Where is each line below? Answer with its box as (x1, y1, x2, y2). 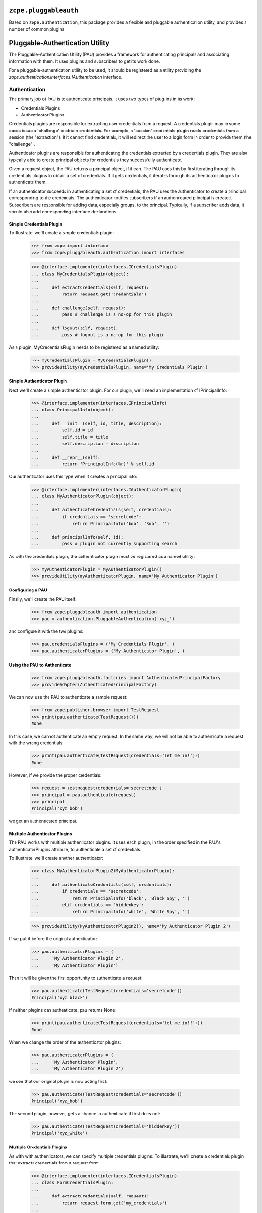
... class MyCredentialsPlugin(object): (31, 271, 129, 277)
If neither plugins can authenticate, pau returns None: (9, 1007, 116, 1013)
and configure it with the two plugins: (9, 628, 83, 634)
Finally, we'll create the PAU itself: (9, 596, 77, 602)
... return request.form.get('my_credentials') (31, 1200, 167, 1206)
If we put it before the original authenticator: (9, 935, 97, 941)
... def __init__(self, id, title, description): (31, 420, 162, 426)
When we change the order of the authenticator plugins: (9, 1039, 121, 1045)
